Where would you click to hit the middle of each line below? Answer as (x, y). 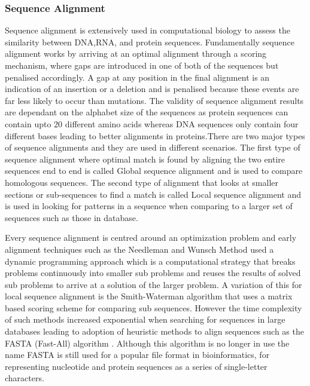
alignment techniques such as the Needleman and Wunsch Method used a (139, 249)
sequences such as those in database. (72, 217)
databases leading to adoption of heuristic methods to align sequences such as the (154, 331)
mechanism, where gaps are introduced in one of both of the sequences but (142, 65)
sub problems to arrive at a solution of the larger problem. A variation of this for (154, 284)
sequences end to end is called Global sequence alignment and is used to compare (154, 171)
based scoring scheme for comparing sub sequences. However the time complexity (154, 307)
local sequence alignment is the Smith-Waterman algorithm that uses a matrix (149, 296)
